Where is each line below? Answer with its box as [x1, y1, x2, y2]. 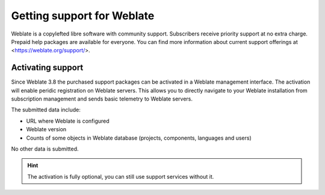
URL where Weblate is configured [26, 117, 110, 125]
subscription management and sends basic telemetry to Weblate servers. [11, 95, 193, 102]
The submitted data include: [11, 106, 81, 114]
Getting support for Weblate [11, 9, 155, 22]
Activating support [11, 63, 84, 73]
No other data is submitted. [11, 145, 79, 152]
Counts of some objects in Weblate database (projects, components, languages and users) [26, 134, 252, 141]
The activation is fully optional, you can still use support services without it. [27, 173, 214, 180]
